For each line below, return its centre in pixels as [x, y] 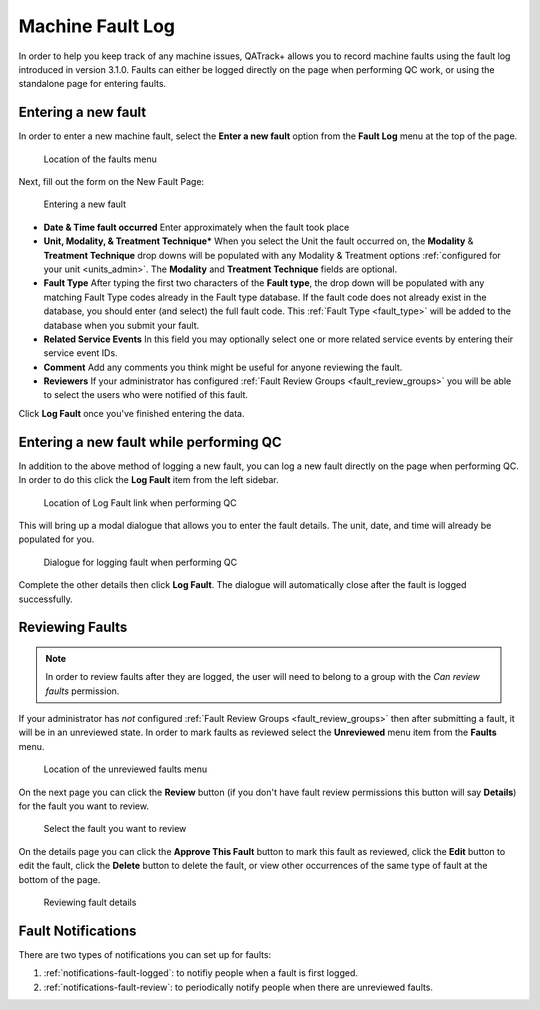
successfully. [46, 599]
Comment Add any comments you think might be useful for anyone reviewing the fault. [223, 367]
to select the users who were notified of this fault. [146, 395]
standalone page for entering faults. [92, 84]
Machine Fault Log [96, 26]
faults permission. [82, 691]
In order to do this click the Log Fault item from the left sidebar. [148, 480]
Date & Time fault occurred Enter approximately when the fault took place [196, 227]
